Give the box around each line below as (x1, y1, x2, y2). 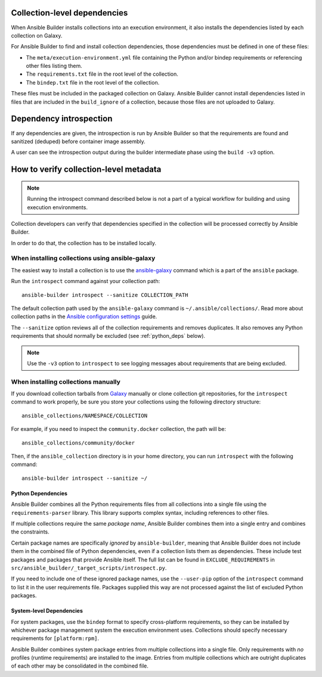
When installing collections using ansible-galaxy (11, 254, 156, 262)
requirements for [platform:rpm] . (11, 635, 100, 642)
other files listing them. (26, 63, 83, 70)
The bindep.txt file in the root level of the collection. (26, 79, 160, 86)
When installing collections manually (11, 377, 120, 386)
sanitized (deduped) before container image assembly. (11, 138, 145, 145)
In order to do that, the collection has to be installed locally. (11, 239, 157, 247)
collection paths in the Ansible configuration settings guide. (11, 313, 157, 320)
